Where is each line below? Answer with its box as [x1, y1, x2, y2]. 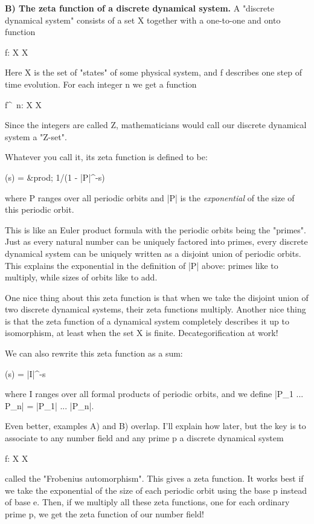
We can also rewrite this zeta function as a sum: [5, 347, 183, 360]
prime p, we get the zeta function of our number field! [5, 508, 204, 520]
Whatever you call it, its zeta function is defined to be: [5, 150, 208, 163]
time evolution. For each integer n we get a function [5, 77, 197, 90]
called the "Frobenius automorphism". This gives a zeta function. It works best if [5, 472, 304, 485]
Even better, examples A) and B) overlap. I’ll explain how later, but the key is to [5, 419, 306, 432]
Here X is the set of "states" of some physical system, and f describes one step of [5, 66, 302, 79]
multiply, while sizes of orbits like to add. [5, 271, 158, 283]
